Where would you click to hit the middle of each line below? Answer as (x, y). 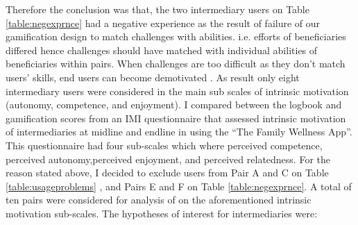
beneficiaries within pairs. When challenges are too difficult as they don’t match (176, 64)
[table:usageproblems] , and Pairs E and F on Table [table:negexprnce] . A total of (179, 186)
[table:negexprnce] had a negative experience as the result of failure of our (163, 23)
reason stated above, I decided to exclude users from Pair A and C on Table (167, 173)
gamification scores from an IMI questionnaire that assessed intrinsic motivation (176, 118)
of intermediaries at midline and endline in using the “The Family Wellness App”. (179, 132)
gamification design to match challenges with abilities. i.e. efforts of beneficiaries (176, 36)
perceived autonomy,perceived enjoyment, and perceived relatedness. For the (168, 159)
